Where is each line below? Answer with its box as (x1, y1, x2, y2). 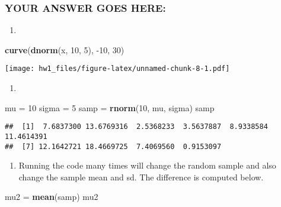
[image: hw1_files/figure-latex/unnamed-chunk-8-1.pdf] (5, 64, 230, 73)
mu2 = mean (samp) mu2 (5, 190, 98, 203)
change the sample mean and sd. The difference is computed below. (18, 170, 264, 183)
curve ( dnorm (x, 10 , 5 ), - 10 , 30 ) (5, 43, 124, 56)
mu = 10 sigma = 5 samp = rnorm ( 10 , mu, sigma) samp (5, 101, 215, 114)
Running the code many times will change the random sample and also (18, 159, 276, 172)
